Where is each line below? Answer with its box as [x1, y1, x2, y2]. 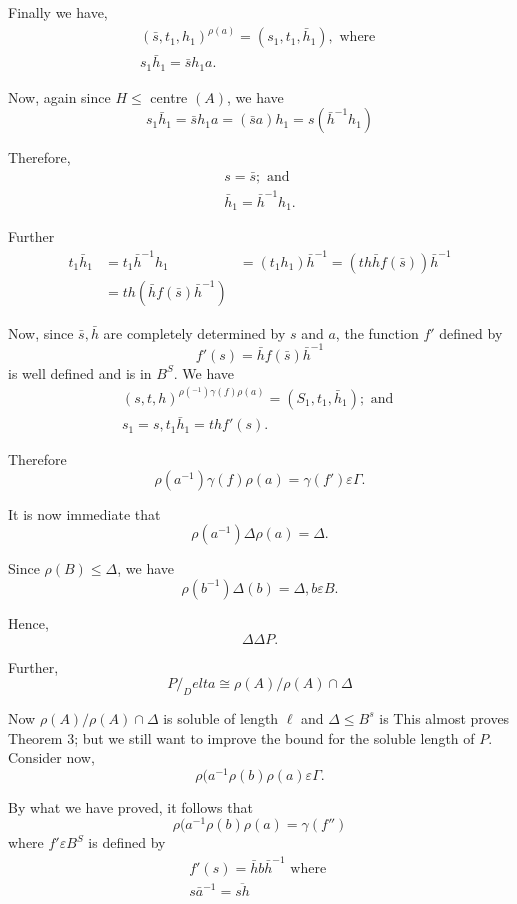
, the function [335, 322, 419, 343]
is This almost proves [379, 707, 510, 728]
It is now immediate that [8, 503, 161, 524]
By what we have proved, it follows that [8, 796, 253, 817]
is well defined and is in [8, 362, 152, 383]
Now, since [8, 322, 74, 343]
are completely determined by [103, 322, 286, 343]
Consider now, [8, 747, 95, 768]
